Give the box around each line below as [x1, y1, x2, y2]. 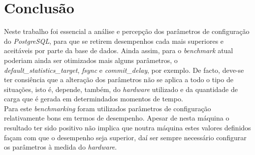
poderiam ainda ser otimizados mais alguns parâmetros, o [4, 55, 178, 65]
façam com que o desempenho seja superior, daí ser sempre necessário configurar [4, 132, 247, 142]
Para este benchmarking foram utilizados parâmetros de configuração [4, 103, 211, 113]
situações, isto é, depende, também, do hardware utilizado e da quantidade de [4, 84, 238, 94]
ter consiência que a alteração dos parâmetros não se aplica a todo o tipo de [4, 74, 233, 85]
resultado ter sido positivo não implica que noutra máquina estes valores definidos [4, 123, 251, 133]
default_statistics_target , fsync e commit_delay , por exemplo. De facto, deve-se [4, 64, 244, 75]
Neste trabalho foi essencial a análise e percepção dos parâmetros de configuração [4, 26, 250, 36]
